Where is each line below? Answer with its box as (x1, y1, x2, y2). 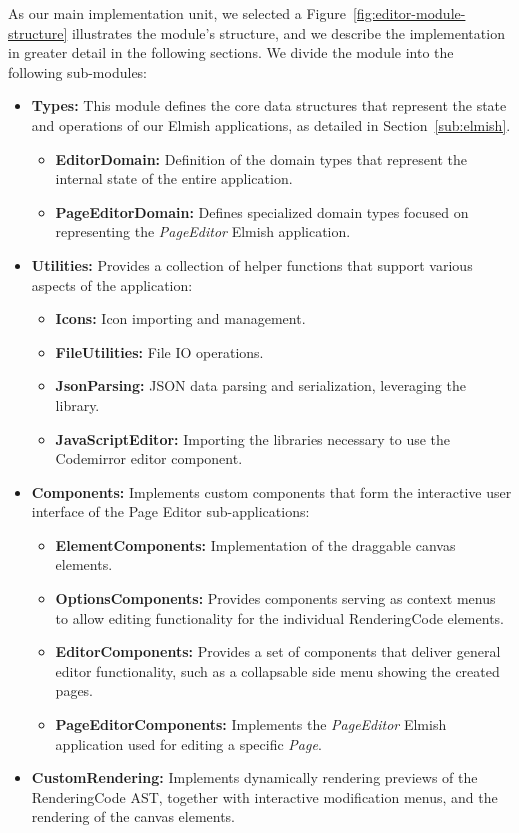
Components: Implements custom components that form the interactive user (31, 481, 512, 502)
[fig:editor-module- (352, 3, 466, 23)
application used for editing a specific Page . (55, 733, 322, 754)
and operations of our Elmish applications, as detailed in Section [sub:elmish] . (31, 114, 511, 135)
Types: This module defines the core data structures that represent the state (31, 95, 507, 116)
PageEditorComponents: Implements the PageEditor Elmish (55, 714, 447, 735)
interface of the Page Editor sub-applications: (31, 501, 310, 522)
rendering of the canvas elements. (31, 806, 236, 827)
